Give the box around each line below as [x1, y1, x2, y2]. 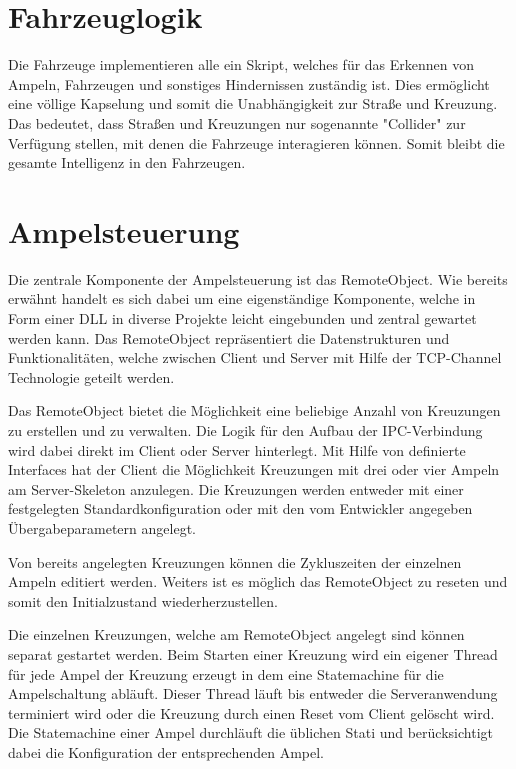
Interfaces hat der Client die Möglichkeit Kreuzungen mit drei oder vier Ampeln [8, 459, 500, 480]
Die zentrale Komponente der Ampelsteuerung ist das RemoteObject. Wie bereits [8, 268, 508, 289]
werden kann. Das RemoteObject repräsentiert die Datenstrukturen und [8, 327, 450, 348]
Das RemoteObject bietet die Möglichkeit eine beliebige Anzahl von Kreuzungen [8, 400, 501, 421]
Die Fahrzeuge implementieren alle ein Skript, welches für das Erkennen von [8, 54, 475, 75]
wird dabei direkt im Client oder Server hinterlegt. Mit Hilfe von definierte [8, 439, 466, 460]
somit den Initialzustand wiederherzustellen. [8, 590, 278, 611]
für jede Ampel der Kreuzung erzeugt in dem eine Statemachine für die [8, 663, 444, 684]
